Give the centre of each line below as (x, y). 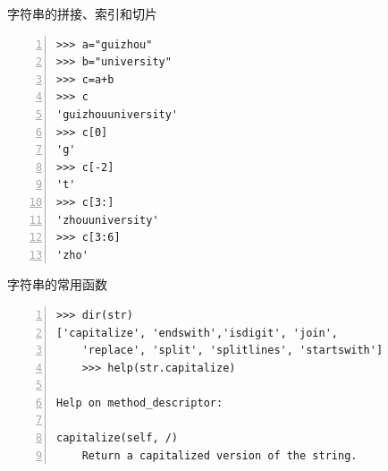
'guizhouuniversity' (118, 114)
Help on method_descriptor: (140, 402)
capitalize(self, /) (118, 438)
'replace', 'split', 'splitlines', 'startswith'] (232, 351)
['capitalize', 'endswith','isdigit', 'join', (197, 333)
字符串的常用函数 (57, 284)
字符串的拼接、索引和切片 (82, 13)
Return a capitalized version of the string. (219, 455)
